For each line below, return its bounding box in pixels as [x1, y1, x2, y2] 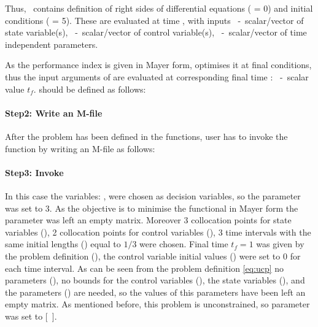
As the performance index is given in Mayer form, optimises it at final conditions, [5, 58, 312, 71]
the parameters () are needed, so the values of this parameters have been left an [5, 285, 306, 298]
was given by [256, 237, 304, 250]
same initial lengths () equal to [5, 237, 121, 250]
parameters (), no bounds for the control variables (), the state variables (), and [5, 274, 305, 287]
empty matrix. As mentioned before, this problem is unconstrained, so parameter [5, 298, 310, 310]
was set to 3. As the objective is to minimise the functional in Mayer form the [5, 201, 298, 214]
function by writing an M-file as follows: [5, 142, 155, 155]
